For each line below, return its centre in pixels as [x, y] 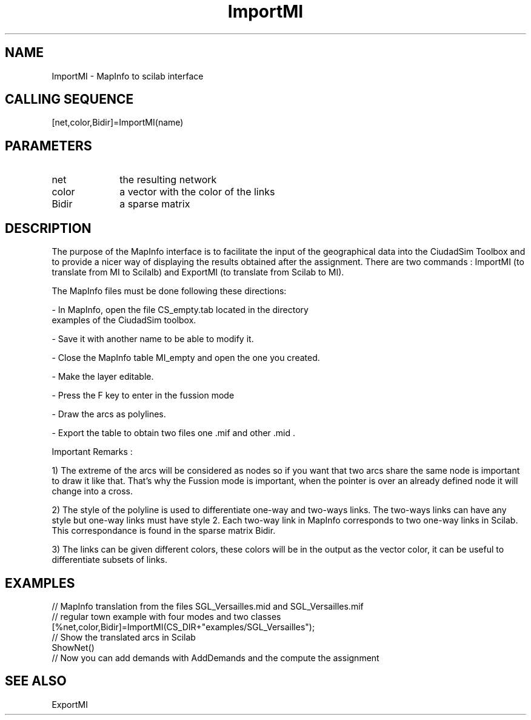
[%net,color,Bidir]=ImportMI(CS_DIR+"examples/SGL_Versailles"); [183, 627]
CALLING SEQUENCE [69, 99]
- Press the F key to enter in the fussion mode [143, 395]
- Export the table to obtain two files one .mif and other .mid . [174, 433]
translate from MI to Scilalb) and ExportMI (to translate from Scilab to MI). [198, 272]
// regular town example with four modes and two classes [166, 616]
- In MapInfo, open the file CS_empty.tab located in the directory [180, 310]
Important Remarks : [92, 452]
